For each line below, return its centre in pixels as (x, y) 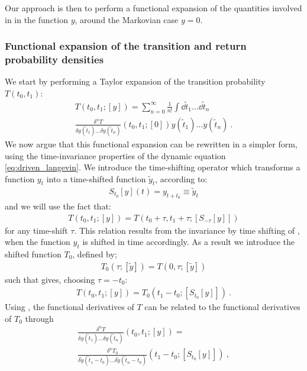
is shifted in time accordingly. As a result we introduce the (188, 242)
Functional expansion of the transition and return (126, 46)
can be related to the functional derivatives (222, 307)
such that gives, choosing (50, 279)
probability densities (54, 59)
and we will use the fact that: (58, 206)
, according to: (181, 178)
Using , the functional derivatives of (70, 307)
